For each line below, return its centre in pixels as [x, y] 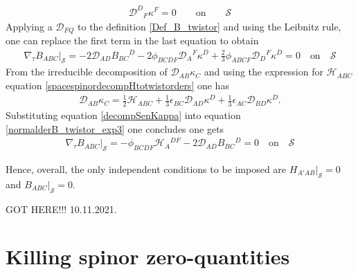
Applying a [29, 26]
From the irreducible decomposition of [87, 72]
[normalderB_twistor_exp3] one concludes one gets [115, 128]
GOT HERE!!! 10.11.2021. [61, 209]
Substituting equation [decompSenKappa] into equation [123, 115]
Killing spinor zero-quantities [148, 256]
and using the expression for [263, 72]
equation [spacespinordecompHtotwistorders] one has [117, 85]
